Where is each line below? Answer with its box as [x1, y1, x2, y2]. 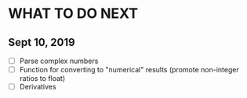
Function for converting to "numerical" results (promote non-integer [19, 65, 239, 75]
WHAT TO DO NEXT [8, 5, 139, 23]
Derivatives [19, 82, 56, 92]
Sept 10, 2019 [8, 36, 76, 49]
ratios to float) [19, 74, 66, 83]
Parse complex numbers [19, 56, 99, 65]
